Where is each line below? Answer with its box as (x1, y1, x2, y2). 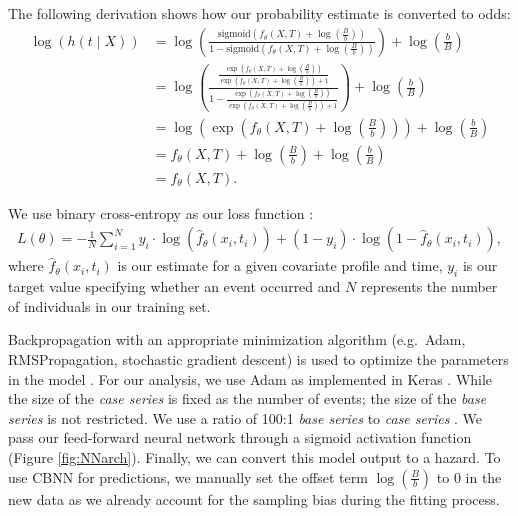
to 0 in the (436, 466, 502, 487)
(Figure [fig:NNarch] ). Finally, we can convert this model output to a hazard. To (8, 446, 501, 467)
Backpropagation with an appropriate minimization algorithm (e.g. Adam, (8, 329, 466, 350)
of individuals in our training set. (8, 295, 211, 316)
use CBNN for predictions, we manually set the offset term (8, 466, 368, 487)
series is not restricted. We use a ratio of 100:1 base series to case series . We (8, 407, 483, 428)
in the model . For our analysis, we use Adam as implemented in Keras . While (8, 368, 493, 389)
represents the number (360, 276, 498, 297)
